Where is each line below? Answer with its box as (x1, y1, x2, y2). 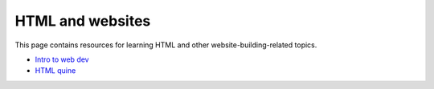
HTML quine (35, 66, 76, 75)
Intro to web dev (35, 55, 89, 64)
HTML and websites (14, 12, 151, 30)
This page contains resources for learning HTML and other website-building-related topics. (14, 40, 317, 50)
